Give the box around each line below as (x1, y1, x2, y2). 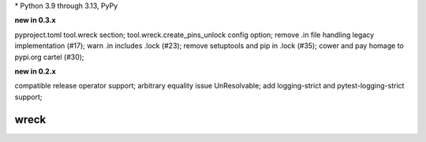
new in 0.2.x (14, 66, 57, 76)
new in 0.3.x (14, 16, 56, 25)
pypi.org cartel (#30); (14, 52, 84, 62)
